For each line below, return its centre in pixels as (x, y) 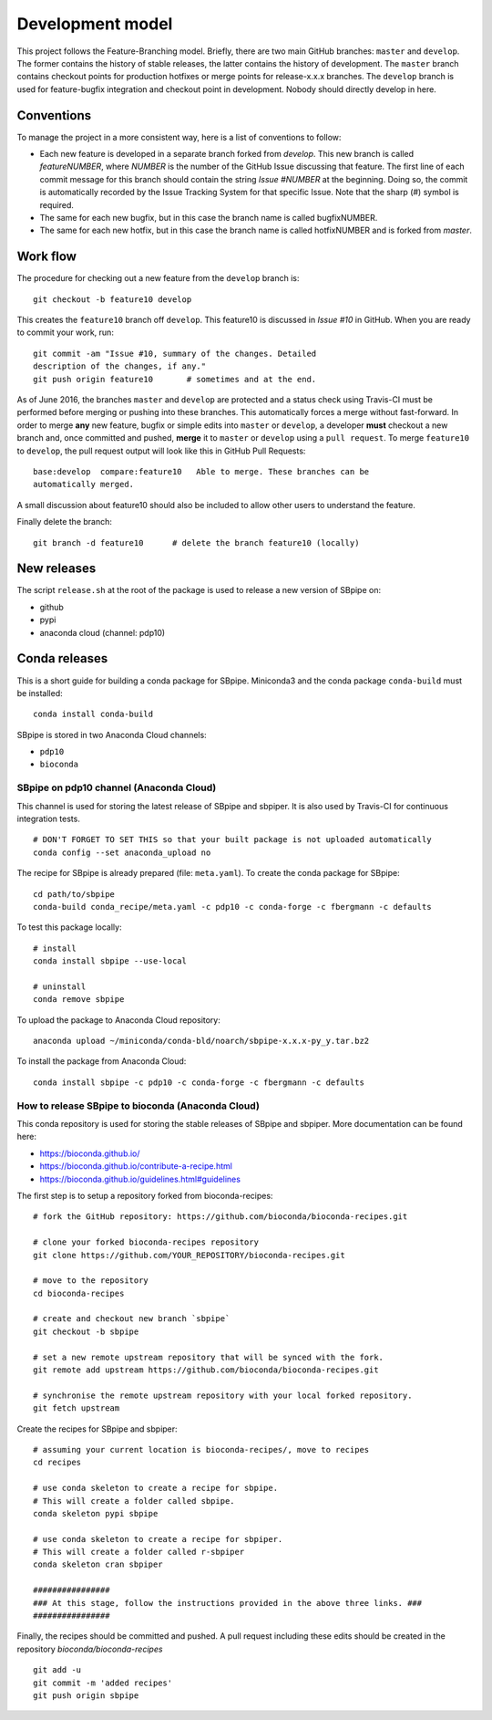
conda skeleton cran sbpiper (98, 1564)
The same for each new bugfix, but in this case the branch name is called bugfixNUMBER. (209, 217)
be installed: (40, 693)
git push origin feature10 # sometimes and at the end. (175, 379)
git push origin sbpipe (86, 1696)
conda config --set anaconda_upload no (122, 852)
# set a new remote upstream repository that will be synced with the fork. (209, 1357)
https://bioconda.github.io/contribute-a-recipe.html (136, 1166)
